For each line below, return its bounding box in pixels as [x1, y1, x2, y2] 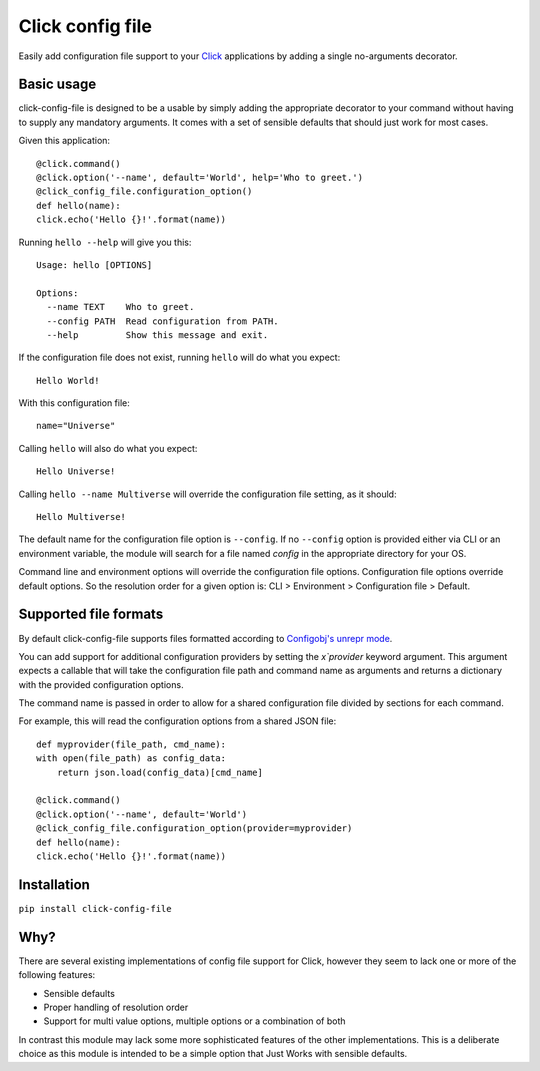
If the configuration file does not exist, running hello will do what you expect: [18, 351, 341, 364]
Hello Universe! [36, 466, 116, 477]
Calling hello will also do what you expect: [18, 442, 198, 454]
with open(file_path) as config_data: [36, 753, 227, 764]
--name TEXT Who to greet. [46, 301, 195, 313]
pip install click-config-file [18, 903, 172, 914]
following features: [18, 969, 96, 981]
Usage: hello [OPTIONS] [36, 259, 153, 270]
